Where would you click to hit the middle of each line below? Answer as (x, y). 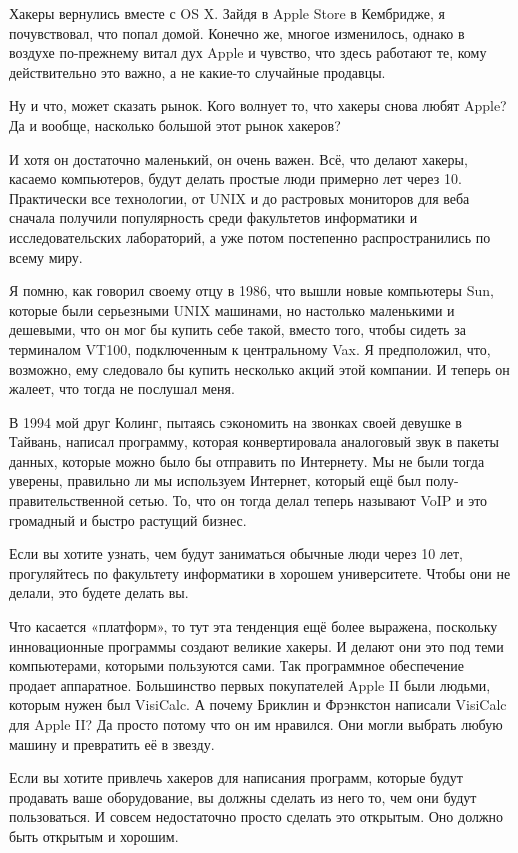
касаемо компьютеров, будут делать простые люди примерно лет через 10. (235, 178)
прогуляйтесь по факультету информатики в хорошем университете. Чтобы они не (260, 572)
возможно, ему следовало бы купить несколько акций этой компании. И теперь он (259, 368)
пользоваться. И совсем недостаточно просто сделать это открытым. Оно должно (256, 816)
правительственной (67, 500)
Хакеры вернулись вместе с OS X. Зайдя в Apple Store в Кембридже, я (227, 13)
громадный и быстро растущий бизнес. (128, 519)
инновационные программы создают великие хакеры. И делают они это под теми (256, 645)
